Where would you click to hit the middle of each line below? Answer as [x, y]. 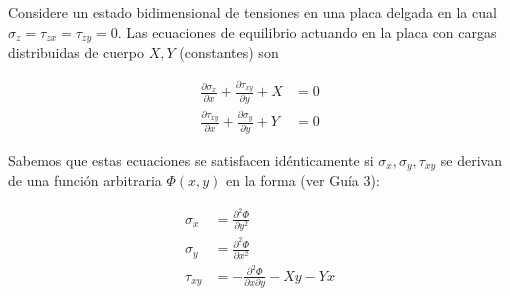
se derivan [471, 159]
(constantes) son [229, 52]
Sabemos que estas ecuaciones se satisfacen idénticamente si [191, 159]
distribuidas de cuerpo [76, 52]
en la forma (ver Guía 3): [303, 180]
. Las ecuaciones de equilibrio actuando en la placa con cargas [307, 31]
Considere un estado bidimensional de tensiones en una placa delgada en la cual [252, 12]
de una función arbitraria [85, 180]
